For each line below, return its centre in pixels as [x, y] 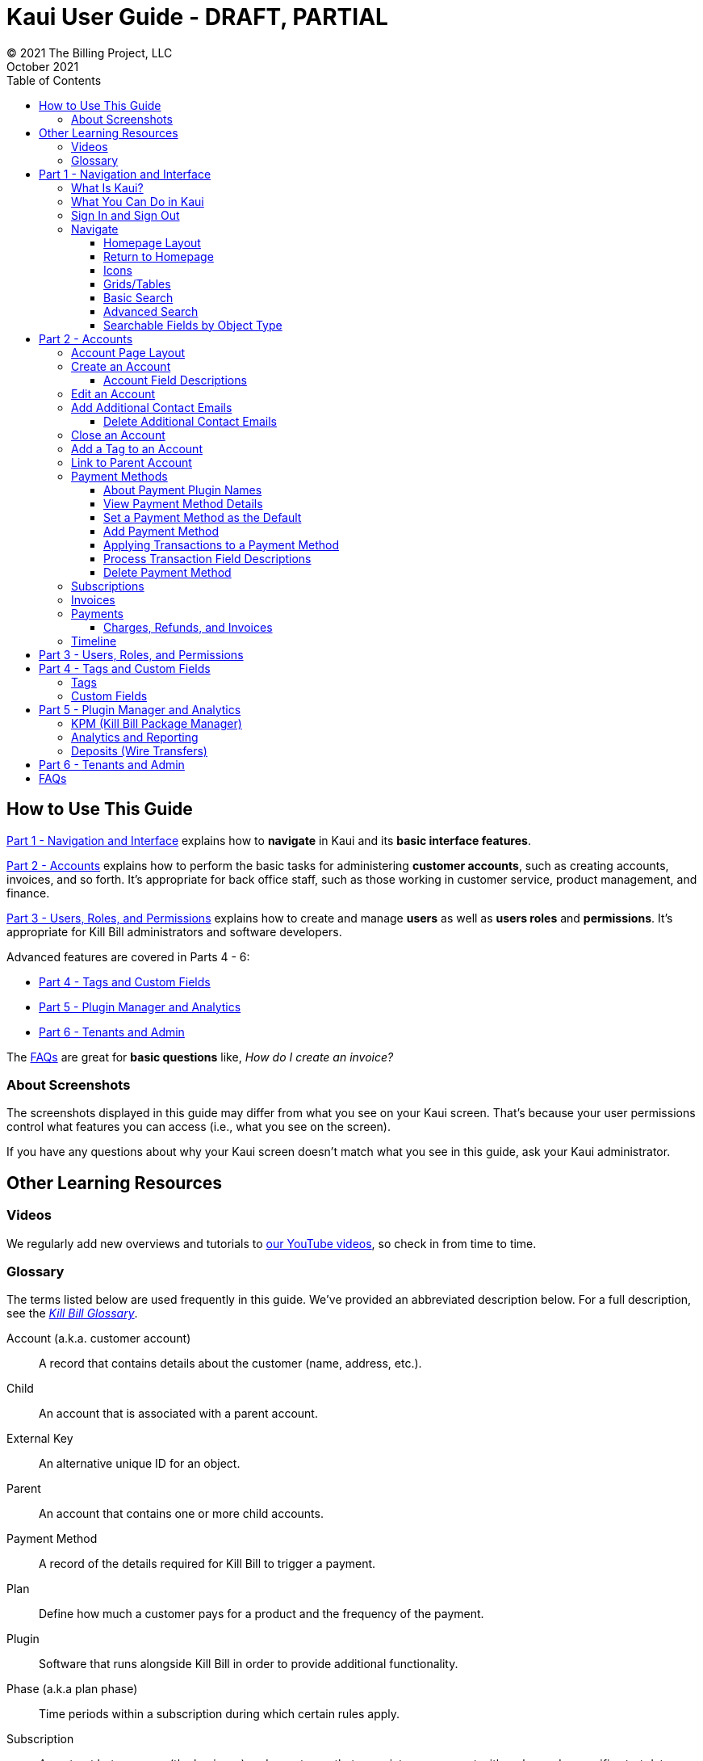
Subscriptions [108, 586]
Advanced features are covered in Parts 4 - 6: [128, 956]
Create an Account [121, 366]
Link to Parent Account [132, 462]
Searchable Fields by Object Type [193, 325]
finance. [28, 893]
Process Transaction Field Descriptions [207, 558]
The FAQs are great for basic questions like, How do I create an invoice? [200, 1057]
